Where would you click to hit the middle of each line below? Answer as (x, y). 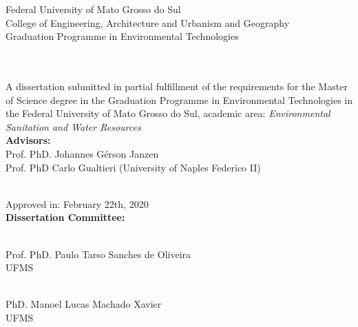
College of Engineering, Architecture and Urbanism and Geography (148, 22)
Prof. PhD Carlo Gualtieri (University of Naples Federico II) (133, 167)
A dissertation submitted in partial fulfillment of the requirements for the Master (177, 86)
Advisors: (28, 140)
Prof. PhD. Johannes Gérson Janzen (82, 153)
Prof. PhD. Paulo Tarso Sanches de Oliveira (98, 254)
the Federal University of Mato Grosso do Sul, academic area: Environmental (168, 113)
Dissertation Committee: (65, 217)
